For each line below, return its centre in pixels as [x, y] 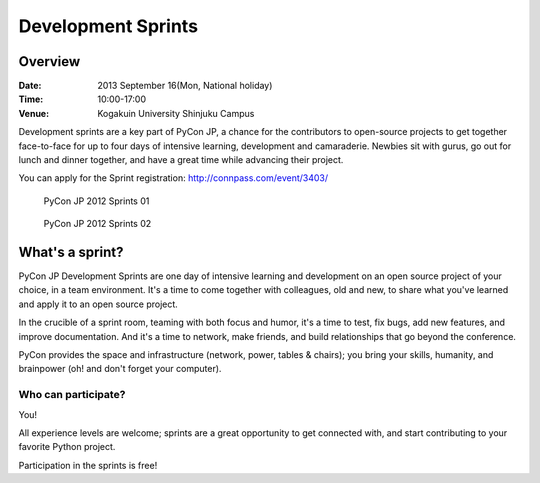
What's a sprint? [71, 252]
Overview [49, 61]
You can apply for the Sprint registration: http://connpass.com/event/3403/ [173, 178]
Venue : [34, 113]
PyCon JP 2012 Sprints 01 [96, 201]
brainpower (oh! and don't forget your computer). [120, 369]
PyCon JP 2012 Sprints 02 [97, 224]
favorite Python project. [67, 447]
